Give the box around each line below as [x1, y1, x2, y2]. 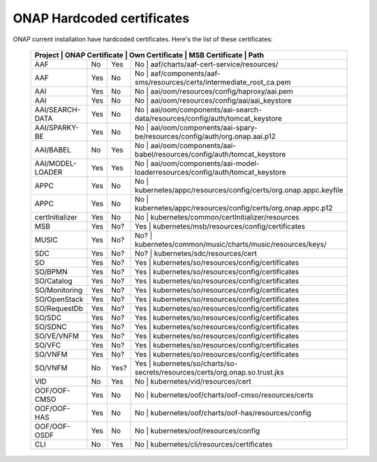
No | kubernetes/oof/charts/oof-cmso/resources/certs [135, 390, 313, 400]
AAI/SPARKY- [34, 122, 80, 132]
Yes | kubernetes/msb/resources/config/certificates [135, 221, 306, 231]
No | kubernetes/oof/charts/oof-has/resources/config [135, 407, 312, 417]
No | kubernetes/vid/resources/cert [135, 376, 251, 386]
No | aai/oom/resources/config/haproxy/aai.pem [135, 86, 293, 96]
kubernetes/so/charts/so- [152, 359, 238, 368]
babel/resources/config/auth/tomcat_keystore [135, 149, 286, 159]
